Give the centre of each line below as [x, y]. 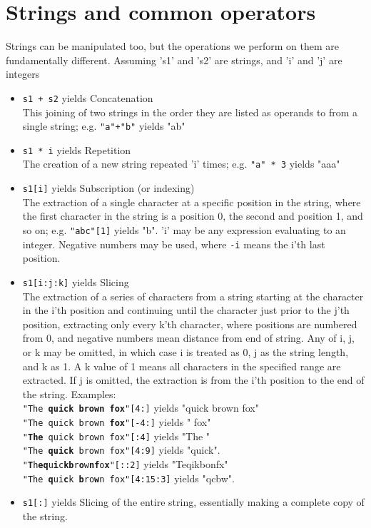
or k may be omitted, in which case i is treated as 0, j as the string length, [185, 351]
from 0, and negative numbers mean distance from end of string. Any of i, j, [188, 338]
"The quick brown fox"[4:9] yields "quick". [121, 450]
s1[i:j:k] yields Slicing [76, 281]
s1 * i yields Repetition [77, 149]
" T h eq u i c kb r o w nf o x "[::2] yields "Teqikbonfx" [125, 463]
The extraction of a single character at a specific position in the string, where [192, 202]
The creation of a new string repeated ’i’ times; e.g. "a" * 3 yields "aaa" [181, 164]
